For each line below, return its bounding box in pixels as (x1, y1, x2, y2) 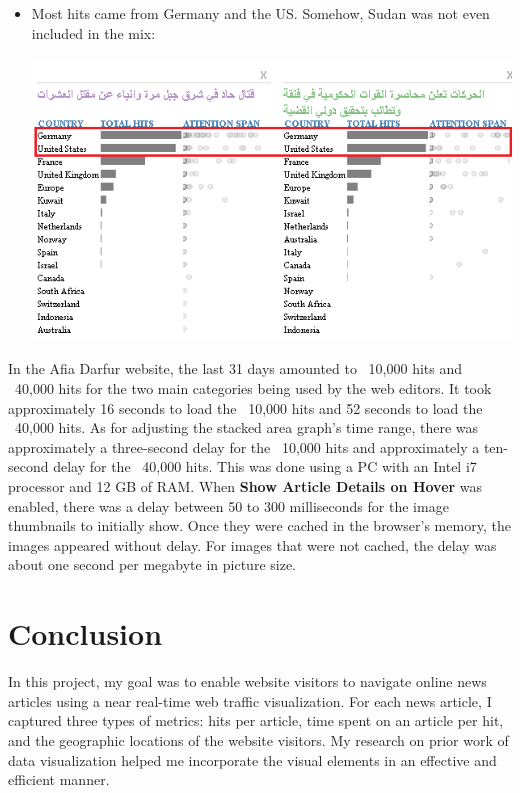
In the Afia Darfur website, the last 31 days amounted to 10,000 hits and (8, 358, 463, 379)
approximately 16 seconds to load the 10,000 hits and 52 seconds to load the (8, 397, 483, 418)
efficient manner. (8, 769, 110, 790)
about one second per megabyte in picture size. (8, 554, 296, 575)
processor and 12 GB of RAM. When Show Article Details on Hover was (8, 476, 483, 497)
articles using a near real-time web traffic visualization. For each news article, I (8, 690, 492, 711)
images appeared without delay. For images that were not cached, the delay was (8, 534, 497, 555)
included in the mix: (31, 22, 156, 43)
